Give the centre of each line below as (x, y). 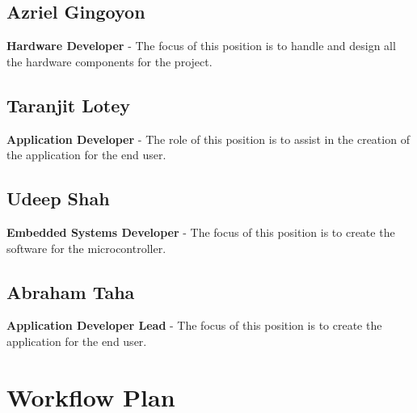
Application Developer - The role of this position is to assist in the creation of (208, 139)
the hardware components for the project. (110, 61)
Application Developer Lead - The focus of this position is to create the (194, 325)
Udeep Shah (58, 198)
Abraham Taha (71, 291)
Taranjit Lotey (68, 105)
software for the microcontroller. (86, 248)
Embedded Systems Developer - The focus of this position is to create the (201, 232)
